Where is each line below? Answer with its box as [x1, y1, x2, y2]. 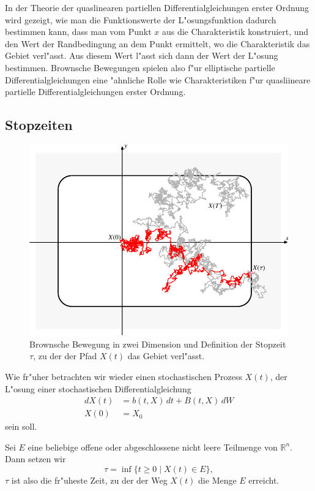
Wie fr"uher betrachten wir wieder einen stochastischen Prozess [5, 370, 242, 383]
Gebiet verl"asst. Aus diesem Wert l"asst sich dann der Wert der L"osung [5, 49, 278, 62]
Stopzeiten [5, 115, 73, 134]
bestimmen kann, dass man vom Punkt [5, 25, 152, 38]
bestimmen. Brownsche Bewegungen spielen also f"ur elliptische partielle [5, 61, 275, 74]
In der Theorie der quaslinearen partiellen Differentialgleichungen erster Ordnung [5, 1, 309, 13]
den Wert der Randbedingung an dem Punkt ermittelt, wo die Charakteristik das [5, 37, 310, 50]
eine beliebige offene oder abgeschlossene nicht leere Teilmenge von [28, 440, 278, 453]
